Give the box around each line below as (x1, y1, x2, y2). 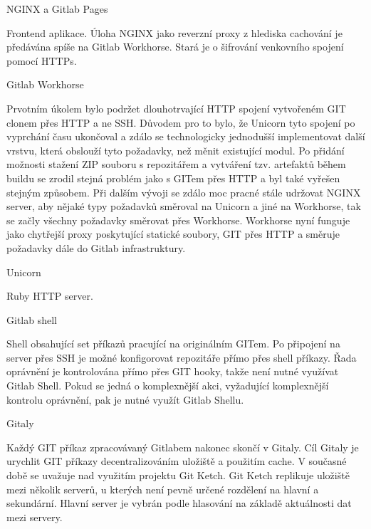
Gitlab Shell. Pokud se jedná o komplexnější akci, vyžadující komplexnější (6, 378, 329, 393)
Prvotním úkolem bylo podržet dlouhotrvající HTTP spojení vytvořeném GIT (6, 100, 346, 115)
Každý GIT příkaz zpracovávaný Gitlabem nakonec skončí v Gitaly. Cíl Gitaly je (6, 439, 359, 454)
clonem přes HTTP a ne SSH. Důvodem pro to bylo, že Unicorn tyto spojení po (6, 115, 355, 130)
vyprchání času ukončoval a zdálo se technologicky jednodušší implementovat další (6, 129, 365, 144)
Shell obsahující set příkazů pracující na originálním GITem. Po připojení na (6, 336, 340, 351)
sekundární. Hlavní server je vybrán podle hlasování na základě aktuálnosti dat (6, 496, 352, 510)
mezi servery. (6, 509, 63, 524)
